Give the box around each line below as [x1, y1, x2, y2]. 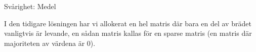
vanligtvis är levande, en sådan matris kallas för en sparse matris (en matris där [4, 28, 252, 38]
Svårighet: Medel [4, 1, 56, 11]
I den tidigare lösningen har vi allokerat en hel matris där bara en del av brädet [4, 18, 251, 28]
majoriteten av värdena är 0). [4, 37, 96, 48]
